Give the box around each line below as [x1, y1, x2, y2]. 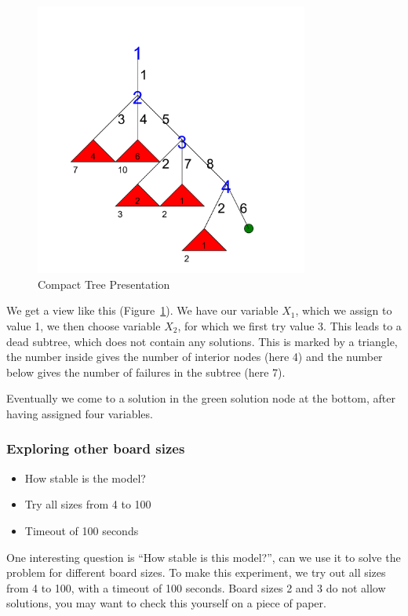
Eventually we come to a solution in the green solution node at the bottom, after [6, 390, 395, 406]
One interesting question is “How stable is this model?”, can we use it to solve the [6, 549, 401, 565]
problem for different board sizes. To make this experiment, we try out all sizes [6, 564, 386, 581]
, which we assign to [295, 302, 392, 319]
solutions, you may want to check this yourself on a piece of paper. [6, 595, 326, 611]
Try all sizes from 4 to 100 [24, 496, 151, 512]
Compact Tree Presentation [38, 275, 170, 292]
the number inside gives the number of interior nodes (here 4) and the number [6, 348, 383, 365]
